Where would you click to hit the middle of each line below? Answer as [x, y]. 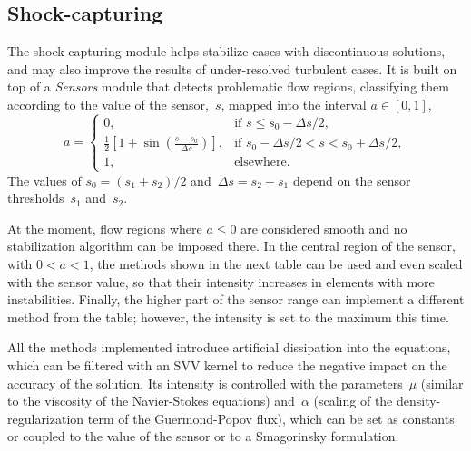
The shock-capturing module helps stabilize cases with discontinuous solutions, [226, 51]
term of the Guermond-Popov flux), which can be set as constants [271, 418]
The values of [44, 180]
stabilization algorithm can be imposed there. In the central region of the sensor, [232, 246]
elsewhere [260, 163]
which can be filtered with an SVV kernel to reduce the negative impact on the [227, 365]
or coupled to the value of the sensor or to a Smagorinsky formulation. [203, 436]
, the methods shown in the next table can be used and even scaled [276, 264]
